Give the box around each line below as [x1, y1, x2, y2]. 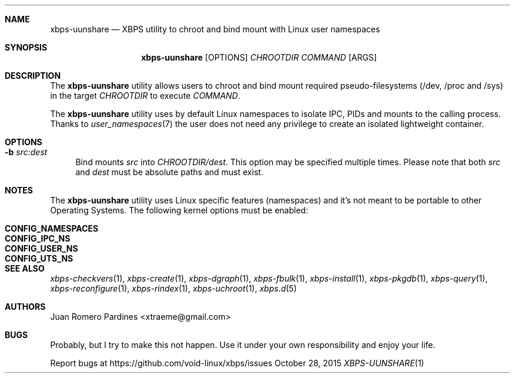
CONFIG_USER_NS [5, 243, 78, 253]
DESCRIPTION [5, 71, 61, 81]
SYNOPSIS [5, 42, 48, 52]
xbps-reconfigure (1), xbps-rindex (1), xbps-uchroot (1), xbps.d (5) [50, 283, 297, 293]
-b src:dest [5, 147, 48, 157]
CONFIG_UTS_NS [5, 253, 73, 263]
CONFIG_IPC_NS [5, 233, 71, 243]
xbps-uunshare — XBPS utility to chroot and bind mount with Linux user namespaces [50, 24, 380, 34]
